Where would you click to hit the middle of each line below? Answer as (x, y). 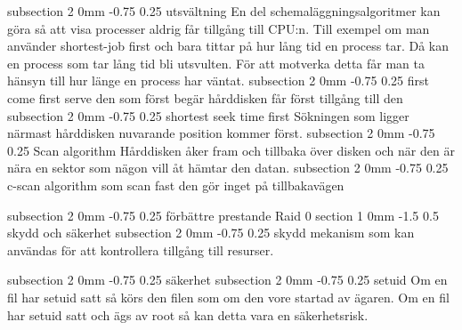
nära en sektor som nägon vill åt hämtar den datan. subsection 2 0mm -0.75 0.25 (228, 168)
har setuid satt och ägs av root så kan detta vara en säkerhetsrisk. (188, 314)
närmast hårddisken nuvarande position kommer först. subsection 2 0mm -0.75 (221, 133)
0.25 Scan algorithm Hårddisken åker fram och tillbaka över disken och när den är (231, 150)
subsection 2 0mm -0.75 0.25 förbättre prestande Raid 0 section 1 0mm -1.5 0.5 (223, 215)
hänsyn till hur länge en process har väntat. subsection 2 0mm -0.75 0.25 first (218, 80)
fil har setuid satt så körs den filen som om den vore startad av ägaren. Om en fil (228, 297)
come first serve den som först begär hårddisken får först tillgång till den (205, 97)
